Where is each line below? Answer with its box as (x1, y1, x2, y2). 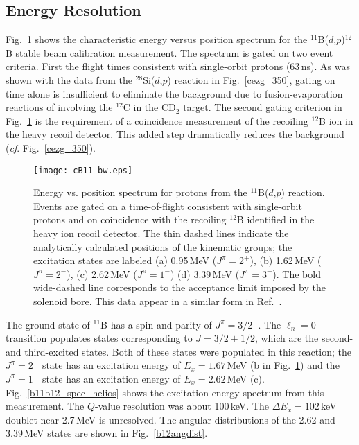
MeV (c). (227, 371, 265, 385)
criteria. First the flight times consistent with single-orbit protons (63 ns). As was (6, 59, 350, 73)
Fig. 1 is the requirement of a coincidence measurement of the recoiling (6, 113, 308, 128)
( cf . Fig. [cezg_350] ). (6, 140, 96, 155)
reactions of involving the (6, 100, 113, 114)
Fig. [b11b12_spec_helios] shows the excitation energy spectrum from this (6, 385, 324, 399)
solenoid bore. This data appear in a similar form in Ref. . (33, 293, 282, 308)
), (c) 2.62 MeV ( (67, 266, 137, 281)
